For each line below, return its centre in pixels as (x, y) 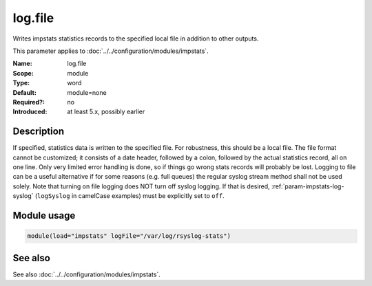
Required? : (29, 102)
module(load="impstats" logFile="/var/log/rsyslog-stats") (129, 236)
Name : (22, 64)
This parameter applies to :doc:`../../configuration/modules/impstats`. (111, 51)
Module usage (44, 216)
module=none (87, 92)
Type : (21, 83)
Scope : (23, 73)
